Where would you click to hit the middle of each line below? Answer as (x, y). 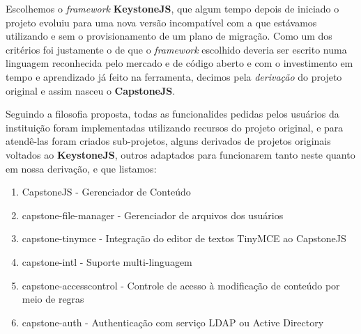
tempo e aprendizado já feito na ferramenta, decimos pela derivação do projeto (174, 76)
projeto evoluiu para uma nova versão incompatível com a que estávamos (161, 22)
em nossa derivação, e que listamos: (81, 168)
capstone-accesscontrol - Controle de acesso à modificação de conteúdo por (181, 285)
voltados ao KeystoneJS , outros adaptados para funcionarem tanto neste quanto (180, 154)
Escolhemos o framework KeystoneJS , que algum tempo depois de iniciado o (172, 8)
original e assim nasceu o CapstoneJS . (91, 90)
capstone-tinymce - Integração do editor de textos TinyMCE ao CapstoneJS (184, 238)
